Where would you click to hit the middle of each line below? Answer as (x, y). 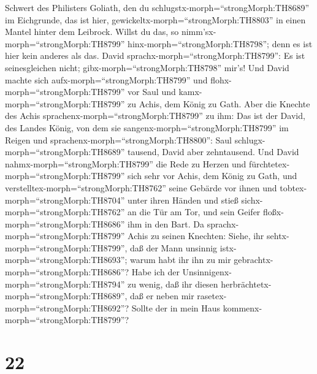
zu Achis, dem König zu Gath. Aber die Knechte (219, 103)
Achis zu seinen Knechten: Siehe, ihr (196, 236)
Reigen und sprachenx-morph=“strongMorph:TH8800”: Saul (119, 139)
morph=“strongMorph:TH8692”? (67, 307)
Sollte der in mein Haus (176, 307)
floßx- (273, 212)
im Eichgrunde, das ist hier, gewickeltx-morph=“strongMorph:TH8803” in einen (155, 19)
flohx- (221, 79)
